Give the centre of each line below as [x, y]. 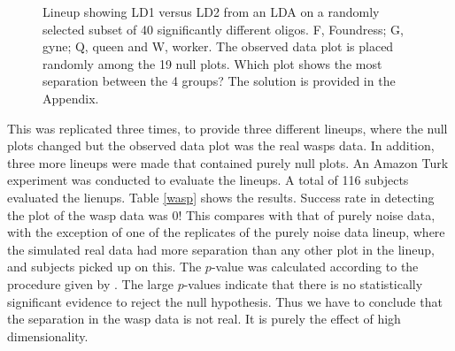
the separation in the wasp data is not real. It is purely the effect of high [204, 319]
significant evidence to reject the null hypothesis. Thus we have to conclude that [225, 301]
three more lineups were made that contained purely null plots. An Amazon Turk [228, 162]
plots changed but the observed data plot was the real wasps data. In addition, [221, 145]
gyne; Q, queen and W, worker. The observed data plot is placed [218, 46]
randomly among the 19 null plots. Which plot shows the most [212, 63]
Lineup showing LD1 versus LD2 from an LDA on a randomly [211, 11]
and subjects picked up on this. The [104, 267]
